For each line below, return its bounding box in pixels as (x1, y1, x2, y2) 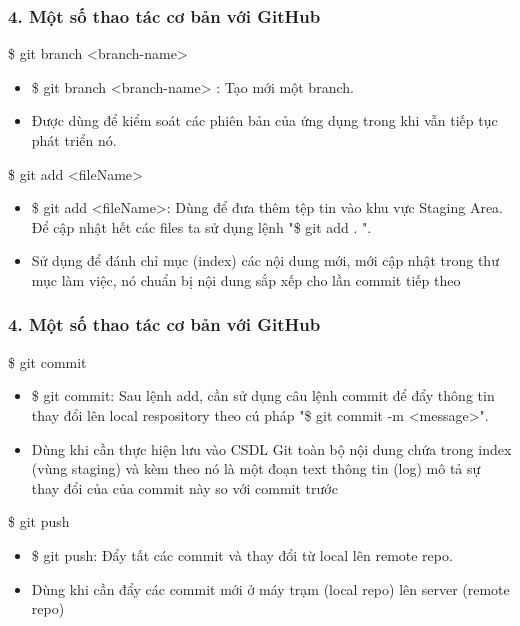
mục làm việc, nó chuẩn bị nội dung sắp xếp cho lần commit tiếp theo (31, 269, 461, 290)
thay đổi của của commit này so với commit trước (31, 477, 338, 498)
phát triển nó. (31, 130, 117, 150)
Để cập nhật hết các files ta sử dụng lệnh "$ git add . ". (31, 216, 372, 237)
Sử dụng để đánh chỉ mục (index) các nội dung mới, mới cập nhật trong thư (31, 250, 499, 271)
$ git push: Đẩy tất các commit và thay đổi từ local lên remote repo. (31, 544, 453, 565)
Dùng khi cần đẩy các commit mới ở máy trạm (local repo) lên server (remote (31, 578, 510, 599)
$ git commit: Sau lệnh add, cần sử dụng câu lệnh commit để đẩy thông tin (31, 385, 495, 406)
